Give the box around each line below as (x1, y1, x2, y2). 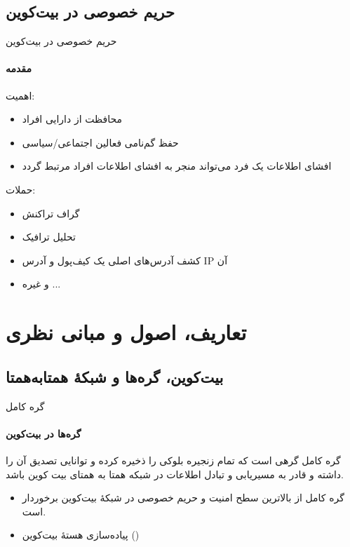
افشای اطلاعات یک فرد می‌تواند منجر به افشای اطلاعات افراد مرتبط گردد (22, 158, 332, 173)
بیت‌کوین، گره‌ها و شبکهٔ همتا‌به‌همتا (6, 365, 224, 387)
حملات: (6, 182, 36, 196)
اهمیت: (6, 88, 35, 102)
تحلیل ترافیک (22, 229, 76, 244)
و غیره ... (22, 276, 61, 291)
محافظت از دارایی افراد (22, 112, 122, 126)
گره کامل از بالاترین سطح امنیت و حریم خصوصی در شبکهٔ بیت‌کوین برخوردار (22, 490, 344, 505)
